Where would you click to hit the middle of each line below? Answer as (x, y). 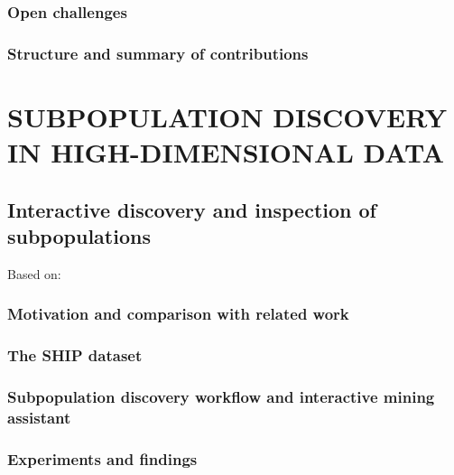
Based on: (34, 273)
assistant (39, 417)
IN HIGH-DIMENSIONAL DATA (226, 152)
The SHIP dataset (75, 355)
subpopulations (79, 236)
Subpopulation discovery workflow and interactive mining (221, 397)
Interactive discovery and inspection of (192, 209)
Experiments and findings (102, 458)
